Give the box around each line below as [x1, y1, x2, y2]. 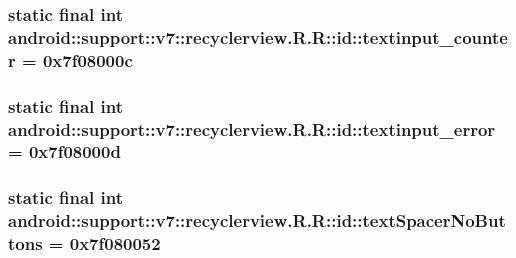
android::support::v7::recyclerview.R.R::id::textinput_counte [8, 24, 508, 49]
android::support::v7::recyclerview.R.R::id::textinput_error [8, 116, 496, 141]
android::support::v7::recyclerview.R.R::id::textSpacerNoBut [8, 208, 506, 233]
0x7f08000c [42, 47, 133, 72]
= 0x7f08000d [8, 139, 121, 164]
